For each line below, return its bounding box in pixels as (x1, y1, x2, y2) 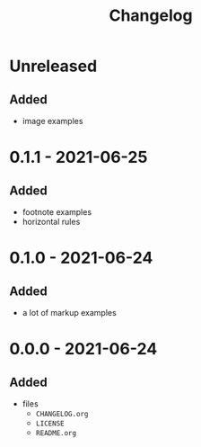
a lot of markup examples (22, 308, 117, 317)
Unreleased (9, 56, 98, 76)
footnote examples (22, 207, 92, 217)
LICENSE (35, 419, 65, 428)
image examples (22, 116, 83, 126)
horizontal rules (22, 217, 81, 227)
